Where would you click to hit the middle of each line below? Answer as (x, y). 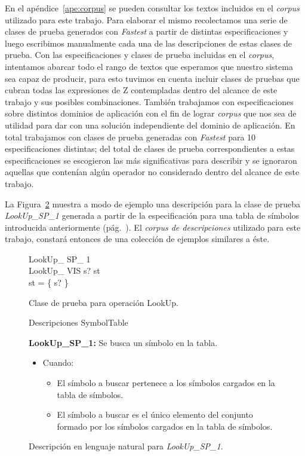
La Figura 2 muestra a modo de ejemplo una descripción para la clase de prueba (153, 203)
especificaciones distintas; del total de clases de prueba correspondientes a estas (150, 149)
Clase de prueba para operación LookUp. (104, 302)
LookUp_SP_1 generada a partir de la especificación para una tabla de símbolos (152, 215)
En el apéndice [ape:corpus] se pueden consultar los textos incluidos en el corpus (152, 8)
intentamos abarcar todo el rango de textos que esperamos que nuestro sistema (149, 66)
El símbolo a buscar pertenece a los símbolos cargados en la (166, 383)
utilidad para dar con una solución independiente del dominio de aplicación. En (150, 125)
